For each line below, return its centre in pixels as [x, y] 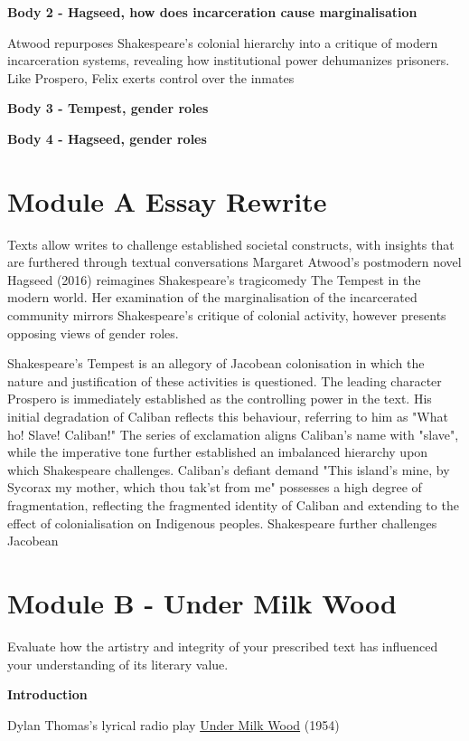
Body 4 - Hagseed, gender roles [107, 138]
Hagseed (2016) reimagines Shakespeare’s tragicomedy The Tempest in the [214, 279]
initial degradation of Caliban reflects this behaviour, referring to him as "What [228, 417]
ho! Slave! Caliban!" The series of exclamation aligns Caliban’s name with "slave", [233, 434]
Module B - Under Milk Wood [202, 602]
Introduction [47, 694]
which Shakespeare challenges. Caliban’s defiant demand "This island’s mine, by [229, 469]
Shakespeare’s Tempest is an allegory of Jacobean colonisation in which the [216, 363]
